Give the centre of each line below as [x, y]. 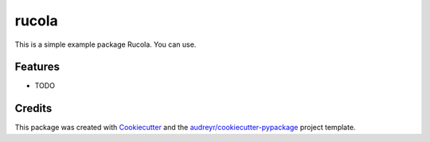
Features [37, 67]
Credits [33, 108]
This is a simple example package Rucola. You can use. [106, 44]
